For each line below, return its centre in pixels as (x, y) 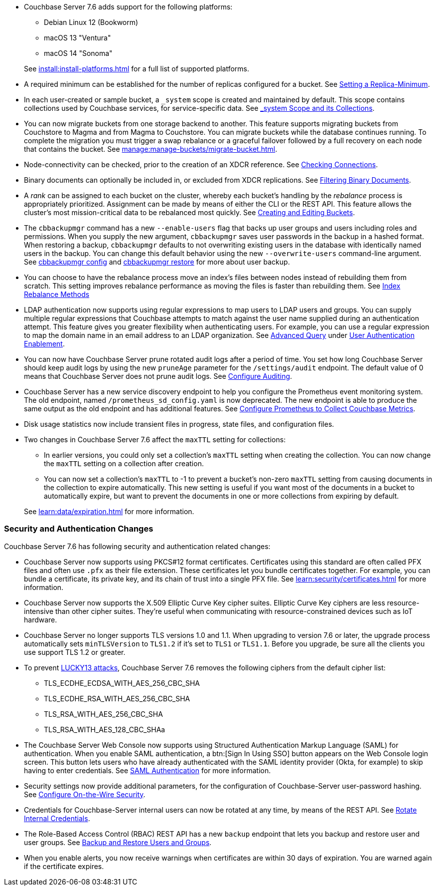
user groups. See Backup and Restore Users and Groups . (118, 842)
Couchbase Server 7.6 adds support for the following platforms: (128, 7)
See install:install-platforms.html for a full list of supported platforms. (137, 69)
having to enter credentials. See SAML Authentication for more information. (147, 770)
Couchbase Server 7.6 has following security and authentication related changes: (137, 546)
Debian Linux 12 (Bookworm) (91, 22)
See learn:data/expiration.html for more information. (109, 511)
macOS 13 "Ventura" (77, 38)
